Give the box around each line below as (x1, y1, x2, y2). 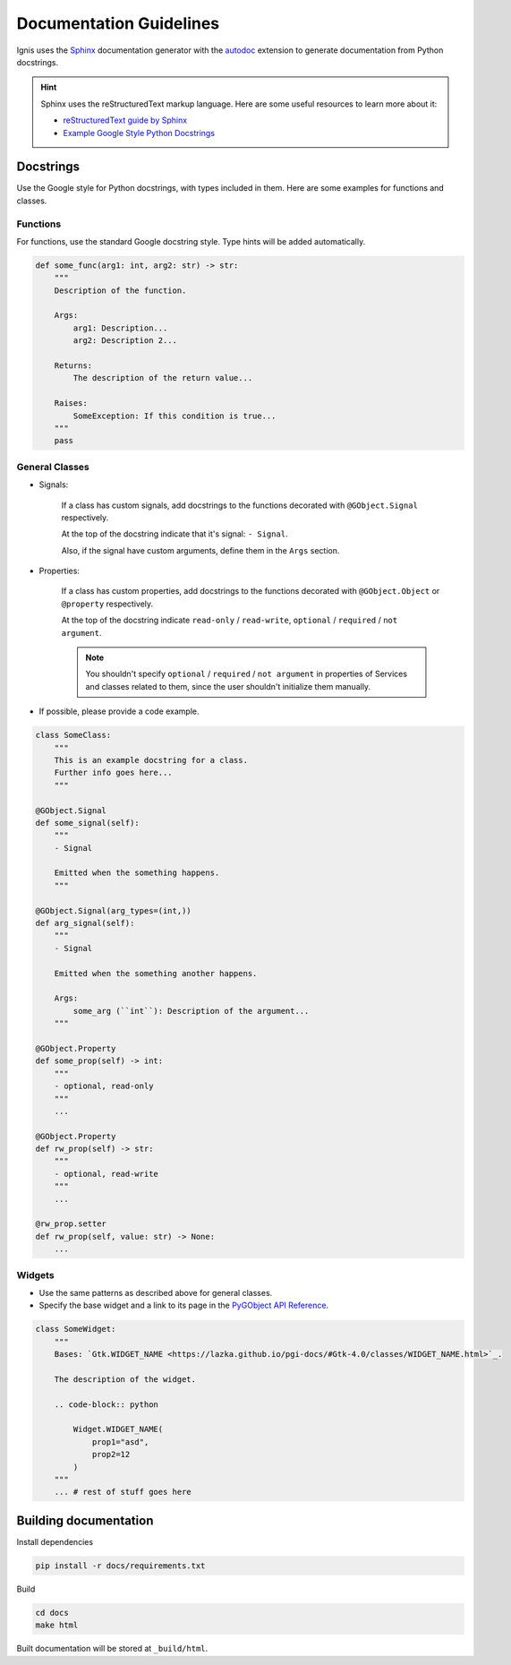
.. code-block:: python (54, 1399, 158, 1410)
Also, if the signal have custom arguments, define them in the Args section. (61, 545, 340, 555)
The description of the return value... (72, 373, 253, 383)
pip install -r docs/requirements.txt (35, 1560, 206, 1571)
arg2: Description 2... (72, 336, 178, 346)
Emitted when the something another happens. (54, 968, 258, 978)
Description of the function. (54, 285, 187, 296)
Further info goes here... (54, 768, 174, 778)
